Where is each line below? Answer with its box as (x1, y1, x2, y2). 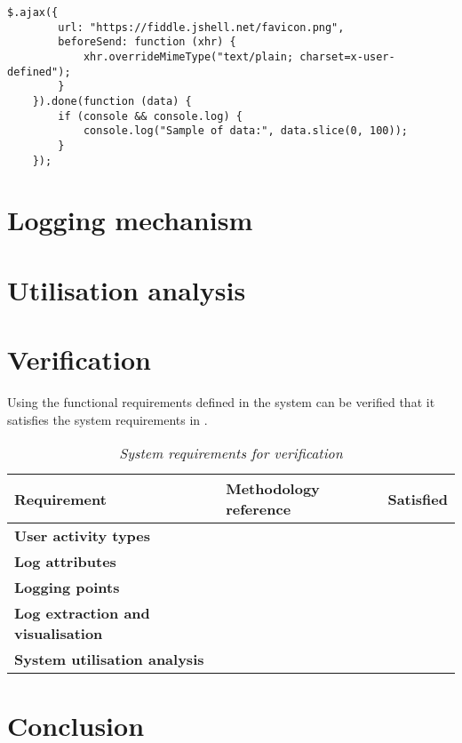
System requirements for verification (119, 443, 343, 464)
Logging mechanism (7, 202, 253, 238)
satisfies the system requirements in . (7, 410, 208, 428)
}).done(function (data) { (32, 94, 192, 108)
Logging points (14, 577, 120, 598)
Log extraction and (14, 603, 150, 624)
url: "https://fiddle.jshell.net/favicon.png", (58, 20, 345, 34)
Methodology (226, 478, 320, 499)
